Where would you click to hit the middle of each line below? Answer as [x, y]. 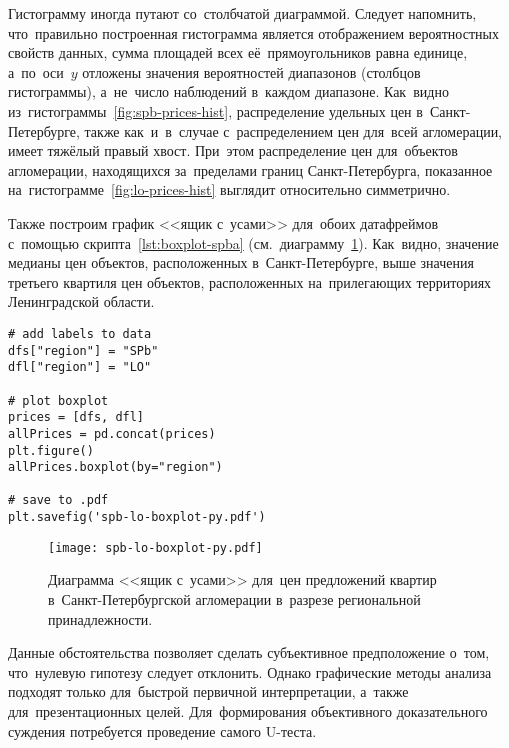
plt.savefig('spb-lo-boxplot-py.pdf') [137, 517]
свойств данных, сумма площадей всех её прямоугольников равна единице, [238, 52]
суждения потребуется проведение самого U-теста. [162, 730]
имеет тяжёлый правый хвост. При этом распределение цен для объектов [233, 150]
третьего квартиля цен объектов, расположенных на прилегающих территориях [250, 281]
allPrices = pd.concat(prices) [112, 433]
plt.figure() [51, 450]
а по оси [36, 71]
